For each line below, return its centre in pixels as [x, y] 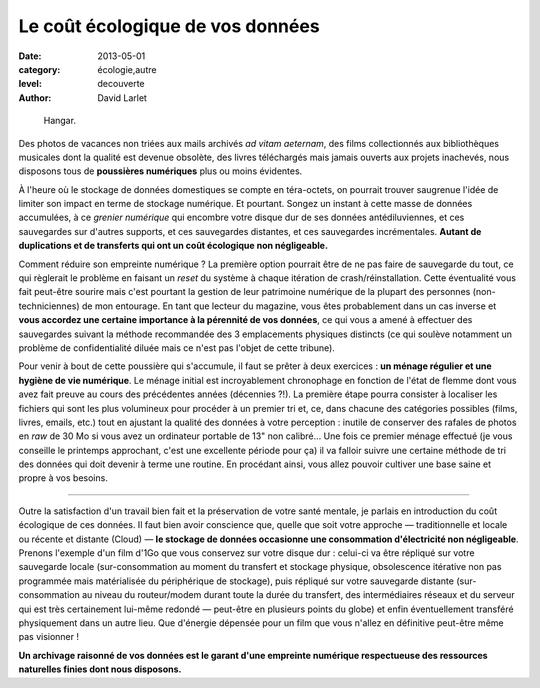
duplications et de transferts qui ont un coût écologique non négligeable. [173, 246]
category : [39, 69]
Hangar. [60, 121]
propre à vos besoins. [63, 478]
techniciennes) [49, 306]
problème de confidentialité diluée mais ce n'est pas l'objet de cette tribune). [176, 347]
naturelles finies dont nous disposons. [100, 669]
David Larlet [122, 97]
